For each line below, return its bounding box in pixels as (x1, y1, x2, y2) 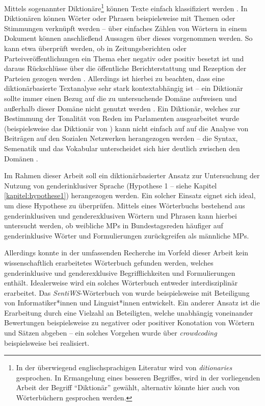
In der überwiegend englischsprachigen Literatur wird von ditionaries (16, 362, 232, 373)
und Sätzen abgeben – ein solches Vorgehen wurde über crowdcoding (4, 327, 217, 338)
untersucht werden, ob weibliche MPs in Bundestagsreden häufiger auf (4, 220, 223, 231)
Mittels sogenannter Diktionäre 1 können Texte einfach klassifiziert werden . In (4, 2, 248, 13)
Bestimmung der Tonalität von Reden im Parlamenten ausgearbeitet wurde (4, 113, 240, 124)
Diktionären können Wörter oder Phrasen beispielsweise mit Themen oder (4, 13, 235, 23)
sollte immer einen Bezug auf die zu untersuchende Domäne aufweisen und (4, 93, 237, 103)
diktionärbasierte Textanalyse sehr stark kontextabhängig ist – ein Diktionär (4, 83, 243, 93)
